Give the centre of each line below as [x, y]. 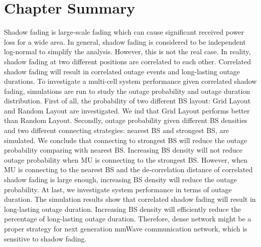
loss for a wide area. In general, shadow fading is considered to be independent [125, 41]
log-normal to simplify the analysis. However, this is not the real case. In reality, [127, 51]
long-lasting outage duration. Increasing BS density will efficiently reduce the [122, 209]
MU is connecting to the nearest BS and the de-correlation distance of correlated [128, 169]
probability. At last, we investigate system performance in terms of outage [118, 189]
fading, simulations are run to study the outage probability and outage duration [127, 91]
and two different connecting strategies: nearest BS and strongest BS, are [117, 130]
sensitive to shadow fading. [45, 238]
